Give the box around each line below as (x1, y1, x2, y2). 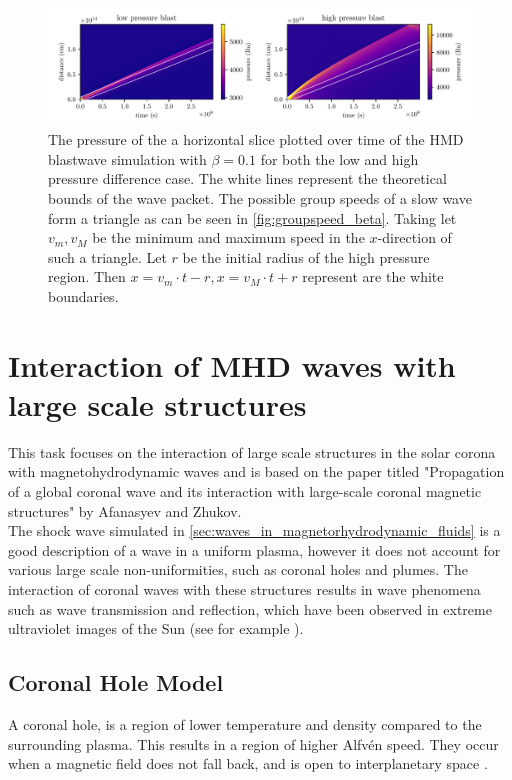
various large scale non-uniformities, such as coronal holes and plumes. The (8, 559, 468, 580)
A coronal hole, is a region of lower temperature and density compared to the (8, 713, 482, 734)
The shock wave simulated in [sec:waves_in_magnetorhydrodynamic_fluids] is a (8, 520, 501, 541)
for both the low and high (260, 148, 419, 169)
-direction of (377, 227, 452, 248)
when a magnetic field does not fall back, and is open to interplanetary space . (8, 753, 488, 774)
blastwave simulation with (48, 148, 207, 169)
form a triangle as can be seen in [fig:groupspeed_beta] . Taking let (48, 207, 457, 228)
